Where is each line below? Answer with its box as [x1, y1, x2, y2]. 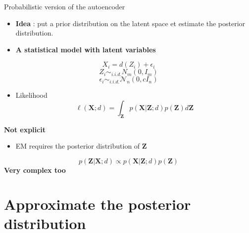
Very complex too [4, 164, 66, 175]
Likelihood [15, 90, 48, 100]
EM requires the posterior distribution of [15, 141, 140, 151]
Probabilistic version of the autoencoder [4, 1, 125, 11]
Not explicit [4, 124, 46, 134]
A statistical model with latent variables [15, 44, 156, 54]
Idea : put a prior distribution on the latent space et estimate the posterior [15, 18, 246, 28]
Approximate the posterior [4, 194, 191, 214]
